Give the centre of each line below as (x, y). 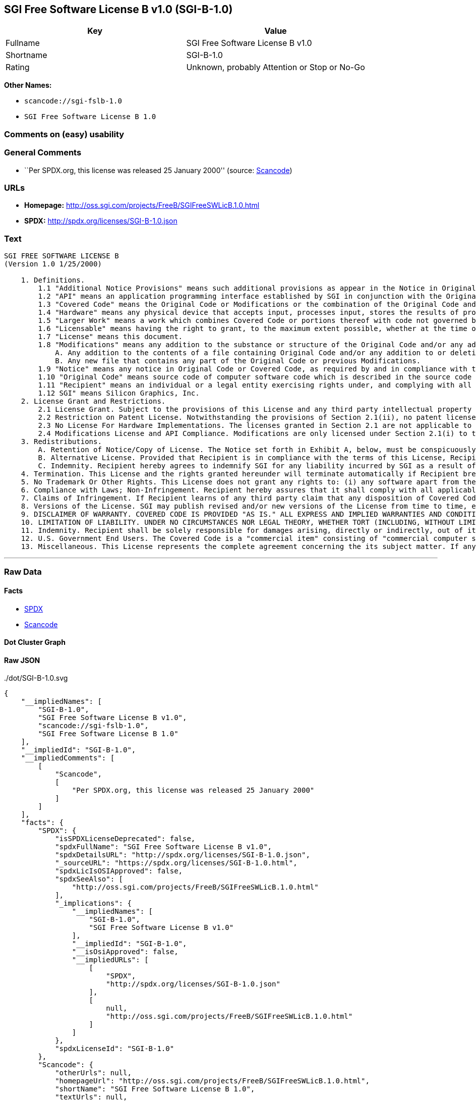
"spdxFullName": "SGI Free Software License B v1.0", (164, 847)
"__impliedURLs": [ (110, 960)
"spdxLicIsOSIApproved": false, (119, 871)
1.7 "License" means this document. (110, 337)
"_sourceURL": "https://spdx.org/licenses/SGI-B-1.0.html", (176, 863)
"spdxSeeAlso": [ (89, 879)
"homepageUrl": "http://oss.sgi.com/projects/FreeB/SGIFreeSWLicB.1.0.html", (212, 1081)
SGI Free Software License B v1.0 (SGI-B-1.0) (118, 9)
